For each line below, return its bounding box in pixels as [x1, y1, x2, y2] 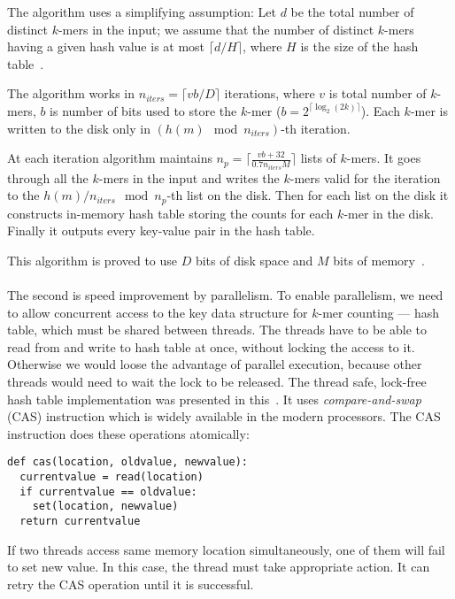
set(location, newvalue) [32, 500, 179, 513]
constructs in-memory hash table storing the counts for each [7, 204, 334, 222]
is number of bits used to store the [50, 101, 237, 119]
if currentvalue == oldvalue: [19, 485, 197, 498]
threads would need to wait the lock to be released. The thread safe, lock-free [7, 372, 427, 391]
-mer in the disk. [343, 204, 434, 222]
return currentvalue [19, 515, 141, 528]
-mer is [410, 101, 449, 119]
